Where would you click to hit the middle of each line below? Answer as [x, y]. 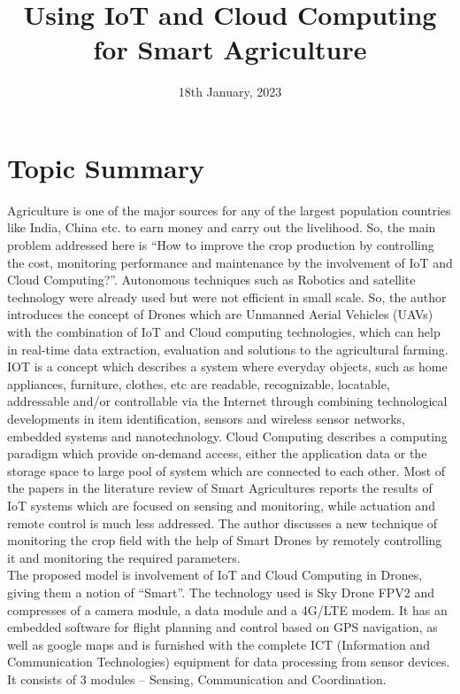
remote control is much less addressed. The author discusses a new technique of [222, 522]
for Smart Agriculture [230, 49]
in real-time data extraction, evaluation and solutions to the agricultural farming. [228, 349]
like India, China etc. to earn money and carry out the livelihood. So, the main [222, 227]
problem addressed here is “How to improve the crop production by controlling [221, 245]
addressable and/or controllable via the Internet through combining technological [227, 401]
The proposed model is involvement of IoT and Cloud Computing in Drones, [215, 575]
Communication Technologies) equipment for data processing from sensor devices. [229, 662]
